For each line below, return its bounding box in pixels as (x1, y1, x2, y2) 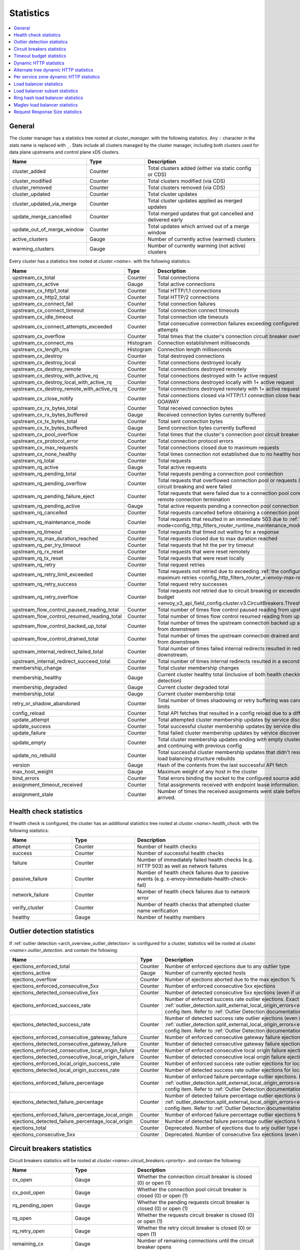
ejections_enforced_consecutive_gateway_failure (12, 1034, 127, 1041)
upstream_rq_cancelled (12, 509, 67, 516)
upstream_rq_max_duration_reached (12, 535, 98, 542)
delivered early (147, 216, 183, 223)
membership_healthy (12, 674, 62, 681)
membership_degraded (12, 683, 67, 690)
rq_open (12, 1215, 32, 1222)
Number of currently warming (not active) (147, 242, 246, 249)
